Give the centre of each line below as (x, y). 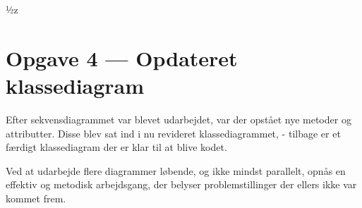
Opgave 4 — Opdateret (122, 57)
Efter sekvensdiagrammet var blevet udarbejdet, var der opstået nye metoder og (179, 119)
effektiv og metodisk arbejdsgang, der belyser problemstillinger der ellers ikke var (181, 184)
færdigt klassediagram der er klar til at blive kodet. (116, 147)
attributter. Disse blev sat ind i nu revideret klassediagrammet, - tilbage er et (173, 133)
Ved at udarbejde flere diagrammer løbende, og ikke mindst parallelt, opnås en (176, 170)
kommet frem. (36, 198)
